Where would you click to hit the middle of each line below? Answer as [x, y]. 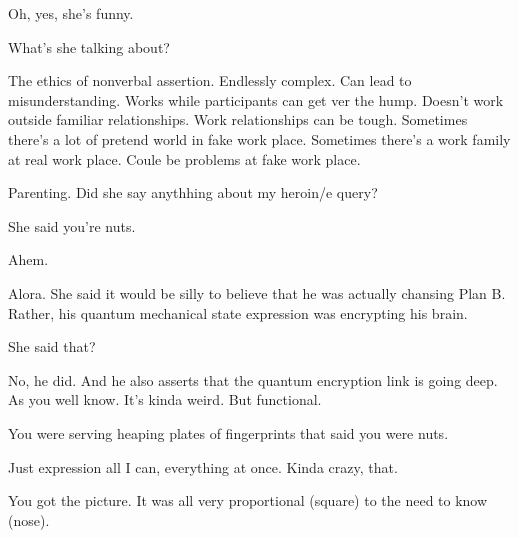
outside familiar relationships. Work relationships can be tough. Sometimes [238, 119]
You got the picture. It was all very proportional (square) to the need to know [248, 500]
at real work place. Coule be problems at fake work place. [184, 158]
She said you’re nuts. [72, 225]
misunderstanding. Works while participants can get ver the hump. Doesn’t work [256, 99]
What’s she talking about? [89, 46]
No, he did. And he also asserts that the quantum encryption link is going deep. [253, 379]
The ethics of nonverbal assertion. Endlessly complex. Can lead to [210, 80]
